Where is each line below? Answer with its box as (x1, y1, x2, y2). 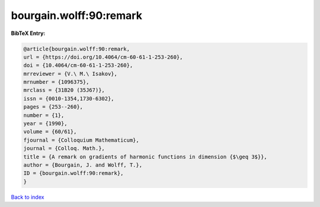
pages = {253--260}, (23, 104, 83, 110)
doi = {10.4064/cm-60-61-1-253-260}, (23, 62, 133, 69)
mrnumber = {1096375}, (23, 79, 89, 85)
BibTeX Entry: (11, 30, 46, 37)
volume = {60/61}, (23, 128, 77, 135)
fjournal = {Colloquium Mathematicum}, (23, 136, 139, 144)
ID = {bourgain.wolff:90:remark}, (23, 170, 124, 177)
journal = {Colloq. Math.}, (23, 145, 105, 152)
